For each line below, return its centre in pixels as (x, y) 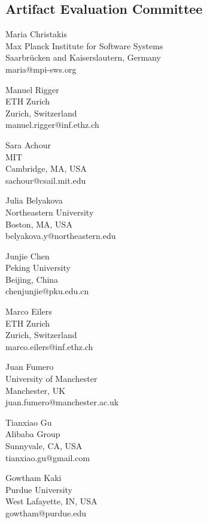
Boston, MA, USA (39, 224)
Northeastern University (50, 212)
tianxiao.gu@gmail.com (48, 457)
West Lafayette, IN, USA (51, 501)
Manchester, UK (36, 390)
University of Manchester (51, 379)
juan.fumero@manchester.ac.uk (62, 402)
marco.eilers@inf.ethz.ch (49, 346)
